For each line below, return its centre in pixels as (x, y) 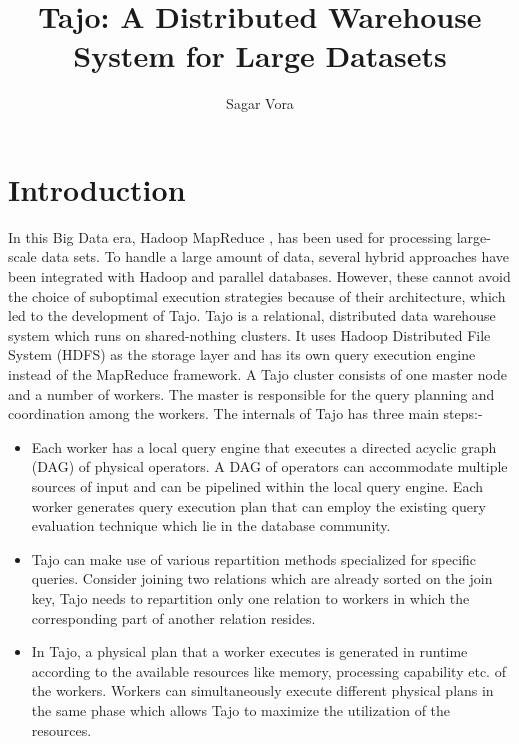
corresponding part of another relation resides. (173, 617)
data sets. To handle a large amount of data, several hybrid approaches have (275, 256)
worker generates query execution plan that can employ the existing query (258, 505)
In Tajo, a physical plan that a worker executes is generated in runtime (249, 651)
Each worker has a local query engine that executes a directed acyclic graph (264, 446)
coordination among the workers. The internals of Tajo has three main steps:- (245, 413)
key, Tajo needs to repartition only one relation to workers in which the (250, 597)
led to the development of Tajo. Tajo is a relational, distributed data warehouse (252, 315)
